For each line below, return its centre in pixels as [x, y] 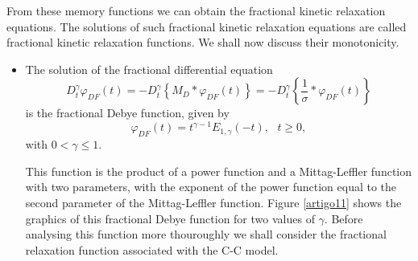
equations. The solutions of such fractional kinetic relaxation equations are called [207, 26]
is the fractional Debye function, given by [127, 113]
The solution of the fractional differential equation [149, 69]
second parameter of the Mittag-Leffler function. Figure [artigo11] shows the [213, 203]
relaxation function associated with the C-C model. [152, 249]
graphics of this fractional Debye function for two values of [170, 218]
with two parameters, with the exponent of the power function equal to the [211, 187]
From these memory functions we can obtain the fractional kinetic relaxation [196, 10]
